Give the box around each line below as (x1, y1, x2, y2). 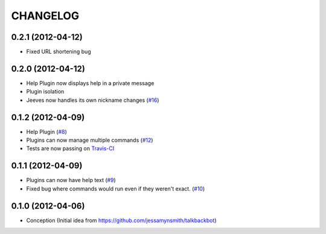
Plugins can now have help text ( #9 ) (26, 177, 116, 184)
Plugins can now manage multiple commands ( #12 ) (26, 136, 153, 144)
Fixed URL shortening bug (26, 48, 91, 55)
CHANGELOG (11, 9, 80, 22)
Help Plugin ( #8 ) (26, 128, 68, 135)
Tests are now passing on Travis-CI (26, 145, 115, 152)
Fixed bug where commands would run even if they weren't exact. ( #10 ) (26, 185, 205, 192)
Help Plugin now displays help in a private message (26, 79, 155, 87)
